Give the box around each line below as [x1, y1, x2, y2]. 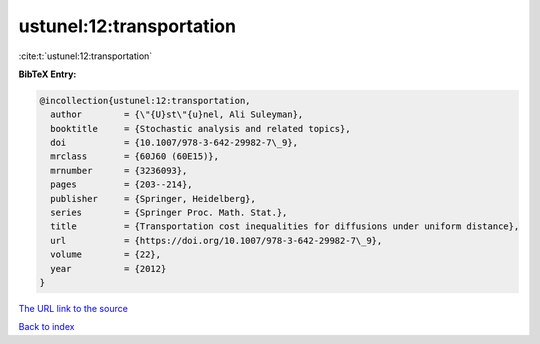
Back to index [18, 321, 75, 333]
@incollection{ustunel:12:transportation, [39, 95, 251, 106]
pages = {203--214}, [50, 179, 194, 190]
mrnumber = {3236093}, [50, 165, 188, 176]
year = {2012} [50, 263, 167, 274]
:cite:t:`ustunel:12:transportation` [18, 50, 153, 62]
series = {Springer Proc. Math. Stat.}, [50, 207, 288, 219]
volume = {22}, [50, 249, 162, 260]
